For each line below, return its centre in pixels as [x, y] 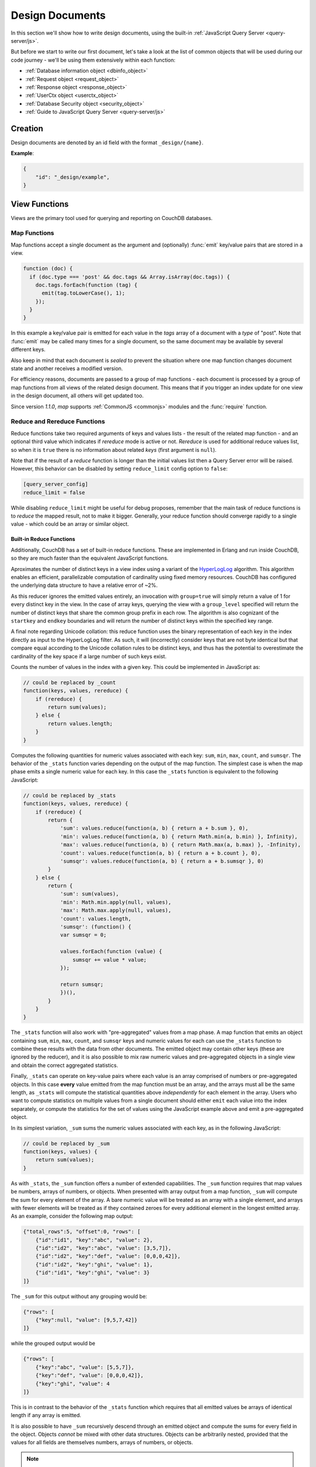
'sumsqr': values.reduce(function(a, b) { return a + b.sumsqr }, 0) [162, 861]
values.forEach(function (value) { [111, 951]
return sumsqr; [82, 984]
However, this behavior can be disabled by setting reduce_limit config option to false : [119, 469]
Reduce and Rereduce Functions [58, 421]
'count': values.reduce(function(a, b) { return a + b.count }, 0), [160, 853]
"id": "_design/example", [73, 177]
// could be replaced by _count [70, 682]
